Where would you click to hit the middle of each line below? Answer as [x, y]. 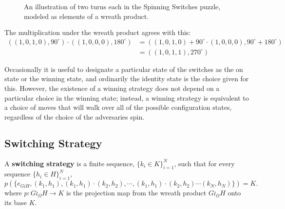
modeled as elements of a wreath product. [86, 16]
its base [16, 202]
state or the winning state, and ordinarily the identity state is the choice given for [127, 78]
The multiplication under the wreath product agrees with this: [98, 32]
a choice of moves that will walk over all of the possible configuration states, [118, 107]
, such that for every [204, 163]
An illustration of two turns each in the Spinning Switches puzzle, [122, 6]
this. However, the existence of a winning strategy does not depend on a [112, 88]
